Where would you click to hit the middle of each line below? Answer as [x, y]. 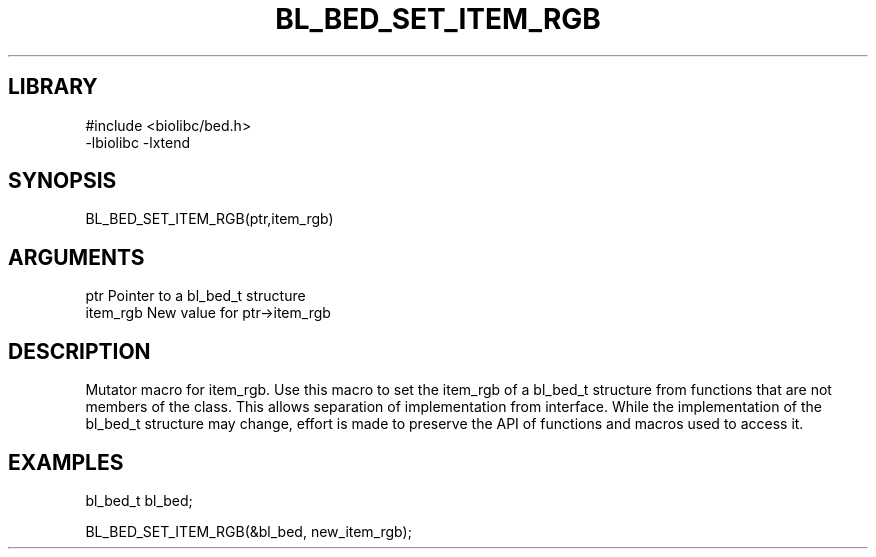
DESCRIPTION [79, 351]
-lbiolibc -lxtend [138, 142]
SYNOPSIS [62, 181]
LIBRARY [53, 87]
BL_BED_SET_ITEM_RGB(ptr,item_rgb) [209, 219]
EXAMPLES [66, 462]
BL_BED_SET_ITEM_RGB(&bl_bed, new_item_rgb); [248, 531]
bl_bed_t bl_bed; [139, 500]
